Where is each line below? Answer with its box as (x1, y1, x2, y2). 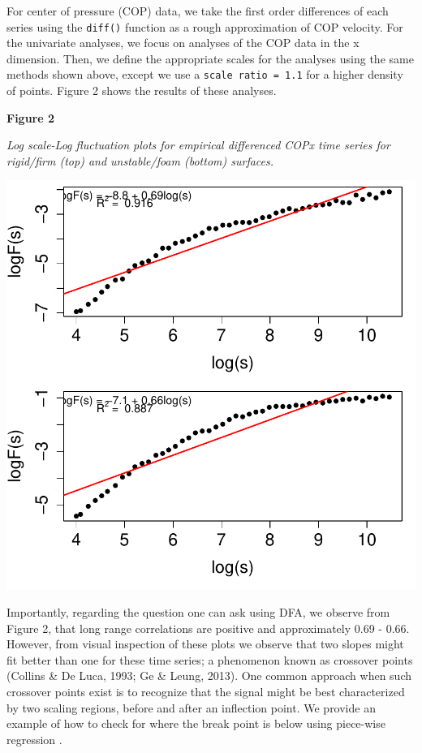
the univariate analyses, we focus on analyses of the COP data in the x (6, 34, 360, 51)
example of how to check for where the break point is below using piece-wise (6, 715, 385, 732)
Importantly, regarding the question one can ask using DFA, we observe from (6, 604, 390, 621)
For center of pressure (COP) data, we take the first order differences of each (6, 2, 389, 19)
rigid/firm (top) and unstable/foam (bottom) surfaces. (6, 152, 274, 169)
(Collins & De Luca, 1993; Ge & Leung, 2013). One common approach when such (6, 667, 412, 684)
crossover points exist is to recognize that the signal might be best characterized (6, 683, 405, 700)
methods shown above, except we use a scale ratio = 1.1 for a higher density (6, 66, 403, 83)
